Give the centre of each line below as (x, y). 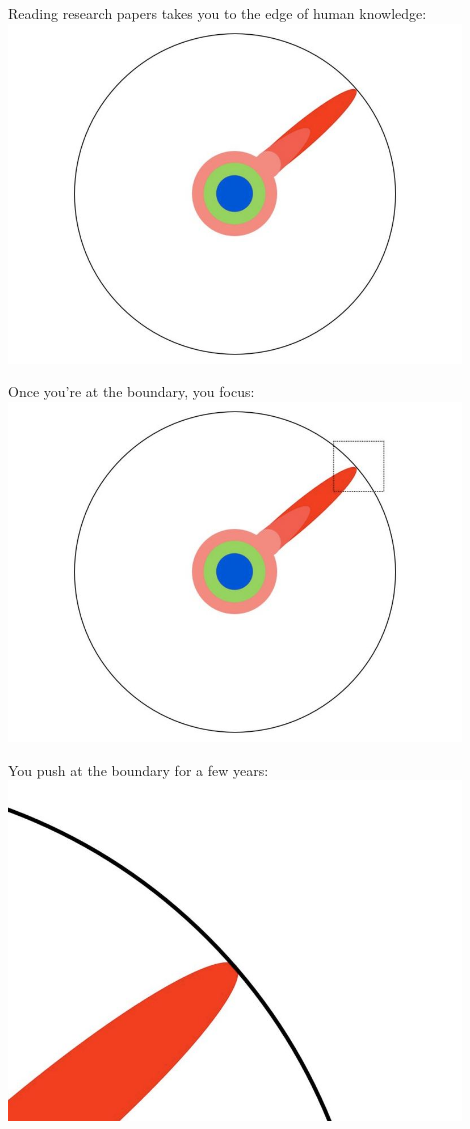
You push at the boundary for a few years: (138, 769)
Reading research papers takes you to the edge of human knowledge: (217, 13)
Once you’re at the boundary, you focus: (131, 391)
